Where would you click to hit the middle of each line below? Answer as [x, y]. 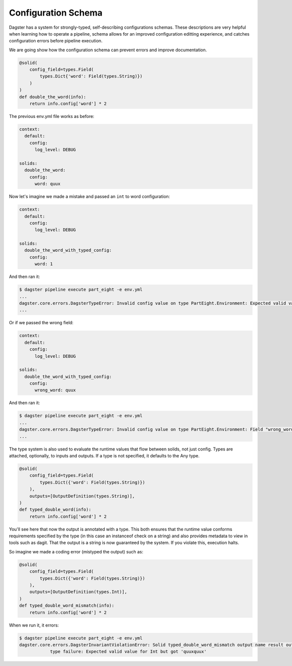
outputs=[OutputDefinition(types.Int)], [78, 592]
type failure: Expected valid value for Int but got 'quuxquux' [128, 652]
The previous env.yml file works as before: [52, 117]
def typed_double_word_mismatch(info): [67, 606]
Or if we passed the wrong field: [41, 323]
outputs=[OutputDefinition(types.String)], [82, 496]
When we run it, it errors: [34, 625]
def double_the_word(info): [53, 97]
